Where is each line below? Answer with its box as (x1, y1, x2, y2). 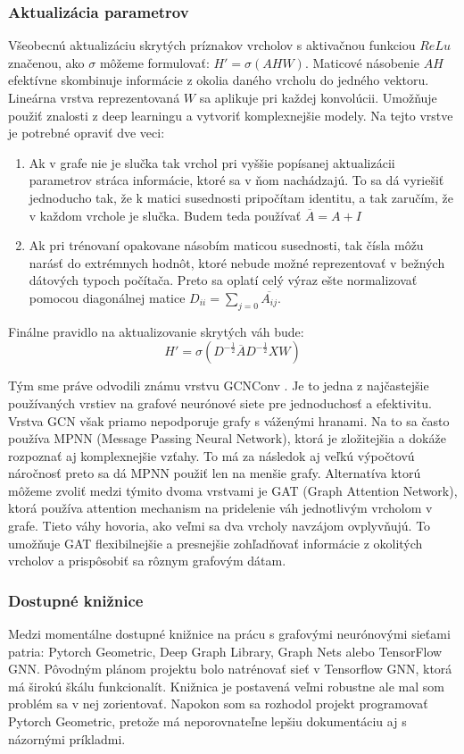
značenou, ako (8, 53, 85, 71)
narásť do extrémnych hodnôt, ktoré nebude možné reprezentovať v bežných (29, 253, 445, 272)
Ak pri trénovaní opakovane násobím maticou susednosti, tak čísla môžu (29, 236, 424, 255)
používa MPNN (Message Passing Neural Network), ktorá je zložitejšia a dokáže (8, 429, 446, 448)
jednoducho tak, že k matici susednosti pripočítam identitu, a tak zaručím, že (29, 188, 453, 206)
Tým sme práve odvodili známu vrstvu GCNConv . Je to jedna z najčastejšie (8, 376, 429, 395)
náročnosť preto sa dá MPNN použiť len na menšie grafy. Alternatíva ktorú (8, 464, 421, 482)
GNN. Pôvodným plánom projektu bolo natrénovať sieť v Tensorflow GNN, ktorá (8, 659, 452, 678)
